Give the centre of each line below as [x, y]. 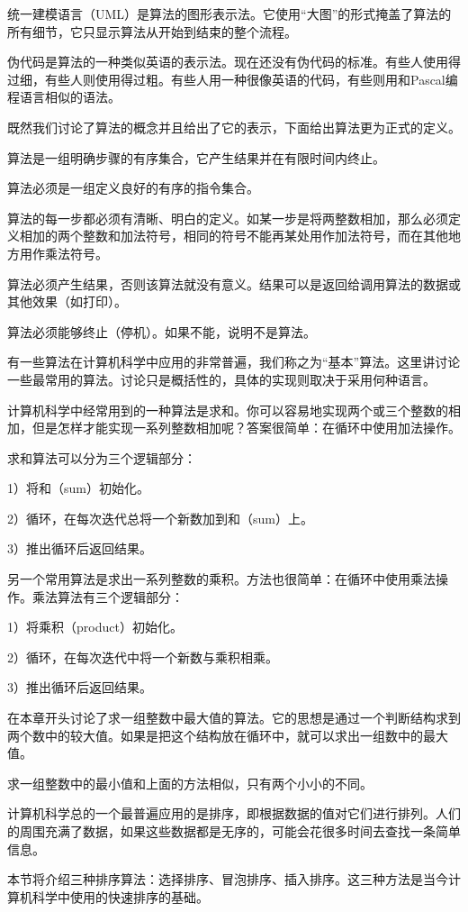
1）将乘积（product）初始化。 [95, 627]
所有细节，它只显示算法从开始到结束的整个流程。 [152, 31]
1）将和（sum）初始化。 [78, 488]
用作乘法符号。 [63, 253]
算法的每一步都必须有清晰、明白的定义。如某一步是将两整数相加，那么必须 [228, 218]
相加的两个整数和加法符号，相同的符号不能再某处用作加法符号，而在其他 [234, 236]
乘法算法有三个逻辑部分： [108, 596]
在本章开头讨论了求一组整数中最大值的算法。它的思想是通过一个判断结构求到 [234, 718]
